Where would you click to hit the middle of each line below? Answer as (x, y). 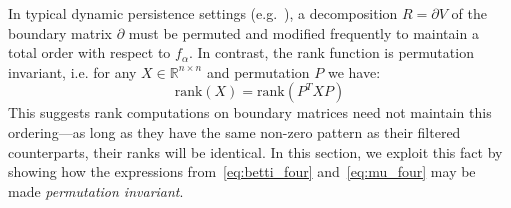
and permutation (258, 71)
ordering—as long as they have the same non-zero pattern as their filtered (234, 131)
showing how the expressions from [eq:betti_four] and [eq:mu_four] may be (242, 171)
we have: (354, 71)
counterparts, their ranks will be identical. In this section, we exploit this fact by (255, 151)
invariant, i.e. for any (72, 71)
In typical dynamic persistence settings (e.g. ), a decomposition (203, 13)
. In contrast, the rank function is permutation (331, 52)
